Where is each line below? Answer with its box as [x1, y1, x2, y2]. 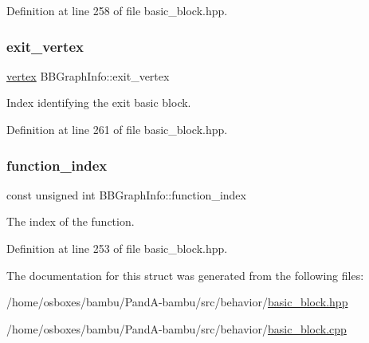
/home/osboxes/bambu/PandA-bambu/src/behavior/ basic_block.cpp [6, 320, 347, 337]
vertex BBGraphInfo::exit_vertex [6, 67, 170, 84]
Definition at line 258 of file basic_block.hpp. [6, 2, 228, 18]
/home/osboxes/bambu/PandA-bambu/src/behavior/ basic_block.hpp [6, 294, 348, 310]
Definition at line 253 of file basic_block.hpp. [6, 240, 228, 256]
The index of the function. [6, 213, 135, 230]
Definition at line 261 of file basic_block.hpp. [6, 121, 228, 137]
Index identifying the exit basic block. [6, 94, 191, 111]
